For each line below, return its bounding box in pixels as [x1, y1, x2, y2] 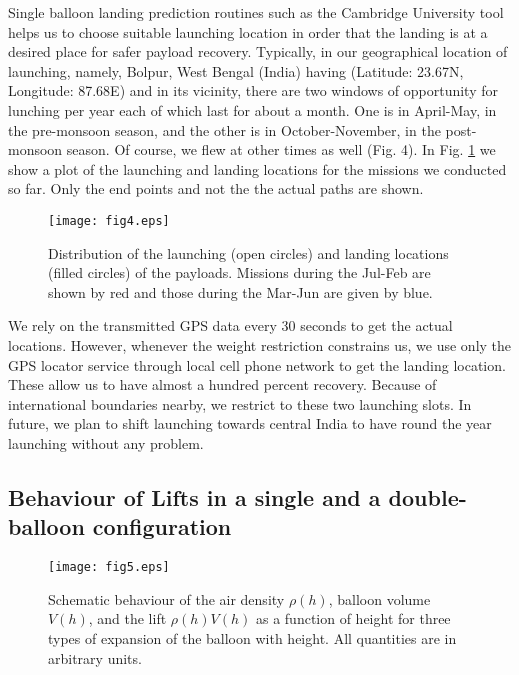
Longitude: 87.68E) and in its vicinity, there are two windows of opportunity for [8, 80, 498, 101]
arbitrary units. [48, 647, 142, 668]
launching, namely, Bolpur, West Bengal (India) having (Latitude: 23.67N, [8, 60, 464, 81]
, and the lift [88, 608, 167, 629]
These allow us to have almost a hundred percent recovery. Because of [8, 374, 437, 395]
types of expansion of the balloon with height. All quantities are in [48, 627, 457, 648]
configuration [92, 511, 232, 542]
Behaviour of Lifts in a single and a [8, 481, 381, 512]
